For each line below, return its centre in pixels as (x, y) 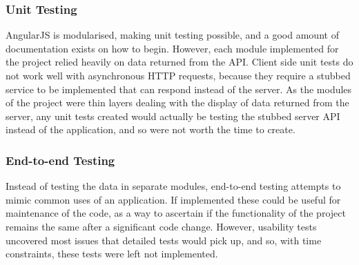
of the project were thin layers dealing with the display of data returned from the (177, 102)
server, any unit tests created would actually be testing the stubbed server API (173, 116)
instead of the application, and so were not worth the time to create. (151, 129)
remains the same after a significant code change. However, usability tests (161, 226)
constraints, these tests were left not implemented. (112, 254)
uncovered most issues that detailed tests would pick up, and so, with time (164, 240)
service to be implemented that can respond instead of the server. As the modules (179, 89)
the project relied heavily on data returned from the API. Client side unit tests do (179, 62)
